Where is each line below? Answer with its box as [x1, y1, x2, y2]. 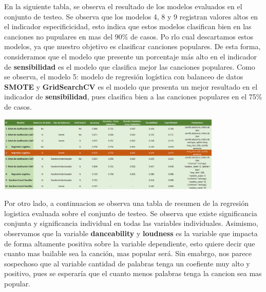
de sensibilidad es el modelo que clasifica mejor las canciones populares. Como [4, 61, 255, 72]
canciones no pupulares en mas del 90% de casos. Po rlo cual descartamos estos [4, 31, 254, 41]
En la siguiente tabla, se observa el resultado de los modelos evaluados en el [4, 1, 242, 11]
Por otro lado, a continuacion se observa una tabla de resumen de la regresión [4, 198, 249, 208]
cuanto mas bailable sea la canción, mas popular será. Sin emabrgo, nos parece [4, 248, 252, 259]
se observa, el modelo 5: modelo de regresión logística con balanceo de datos [4, 71, 243, 82]
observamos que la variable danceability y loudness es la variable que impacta [4, 228, 258, 239]
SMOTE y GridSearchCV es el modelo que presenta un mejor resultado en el [4, 81, 258, 92]
